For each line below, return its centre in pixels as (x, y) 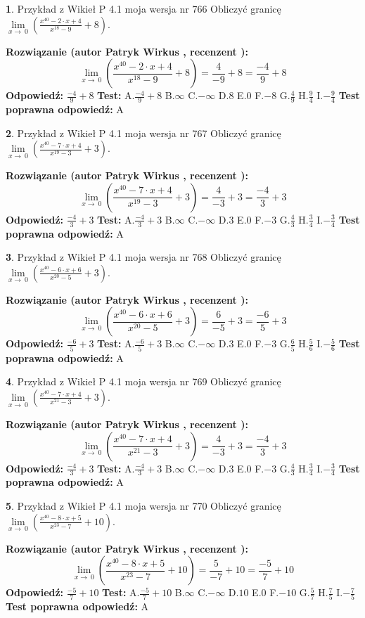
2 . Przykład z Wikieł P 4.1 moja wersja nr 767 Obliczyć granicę (143, 133)
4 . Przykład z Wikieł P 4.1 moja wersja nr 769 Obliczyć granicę (143, 381)
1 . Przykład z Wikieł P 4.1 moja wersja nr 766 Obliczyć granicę (143, 8)
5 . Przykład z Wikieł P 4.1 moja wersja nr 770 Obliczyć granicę (143, 505)
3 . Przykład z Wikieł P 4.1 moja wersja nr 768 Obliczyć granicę (143, 257)
